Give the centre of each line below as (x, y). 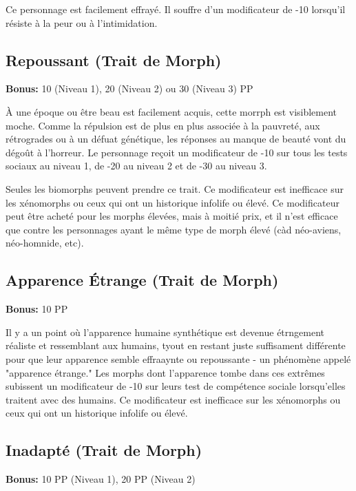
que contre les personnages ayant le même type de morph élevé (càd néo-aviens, (174, 229)
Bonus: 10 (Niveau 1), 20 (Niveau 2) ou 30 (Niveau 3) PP (129, 88)
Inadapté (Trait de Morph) (104, 450)
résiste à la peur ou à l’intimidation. (82, 22)
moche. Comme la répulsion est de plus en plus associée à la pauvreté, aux (163, 125)
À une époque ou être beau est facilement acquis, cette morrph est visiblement (171, 111)
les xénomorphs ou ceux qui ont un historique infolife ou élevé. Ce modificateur (172, 202)
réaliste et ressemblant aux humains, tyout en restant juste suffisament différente (176, 345)
